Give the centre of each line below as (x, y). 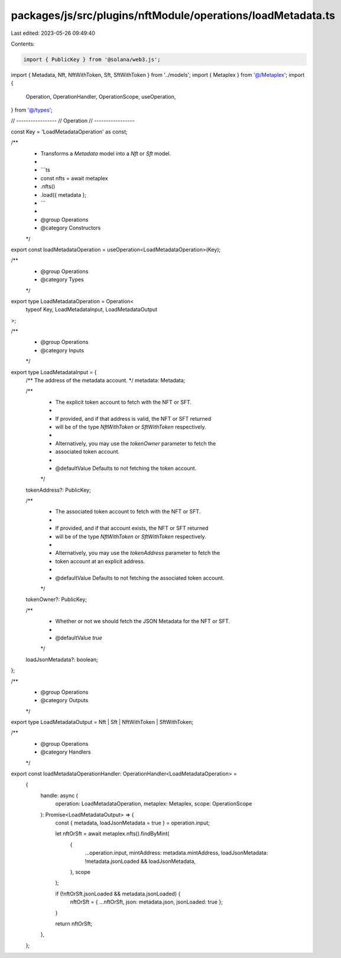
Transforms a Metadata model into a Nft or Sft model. (106, 153)
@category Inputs (62, 350)
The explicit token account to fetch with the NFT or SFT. (124, 402)
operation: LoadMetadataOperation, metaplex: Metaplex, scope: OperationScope (154, 804)
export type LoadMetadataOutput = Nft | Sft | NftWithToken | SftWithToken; (102, 722)
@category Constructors (71, 228)
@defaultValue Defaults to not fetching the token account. (126, 468)
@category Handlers (66, 752)
